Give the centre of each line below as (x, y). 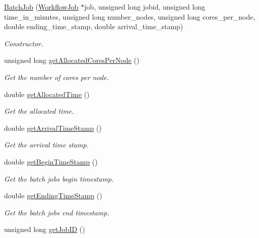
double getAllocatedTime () (47, 94)
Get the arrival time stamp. (46, 145)
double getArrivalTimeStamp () (53, 128)
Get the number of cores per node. (56, 77)
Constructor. (24, 43)
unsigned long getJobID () (45, 229)
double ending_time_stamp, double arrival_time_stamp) (94, 26)
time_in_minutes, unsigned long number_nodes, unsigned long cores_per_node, (130, 16)
